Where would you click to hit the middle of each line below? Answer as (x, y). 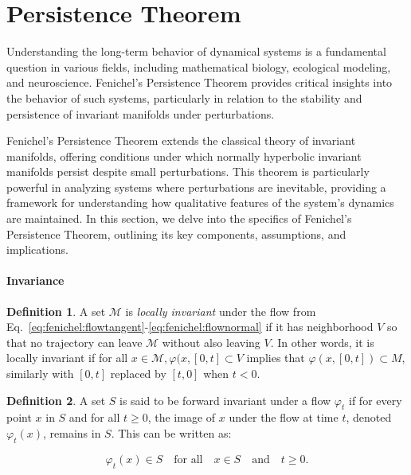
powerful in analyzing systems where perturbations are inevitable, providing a (196, 187)
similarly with (40, 374)
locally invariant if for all (67, 358)
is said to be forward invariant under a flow (225, 400)
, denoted (369, 417)
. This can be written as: (171, 433)
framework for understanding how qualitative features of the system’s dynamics (200, 202)
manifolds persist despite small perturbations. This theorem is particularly (188, 171)
